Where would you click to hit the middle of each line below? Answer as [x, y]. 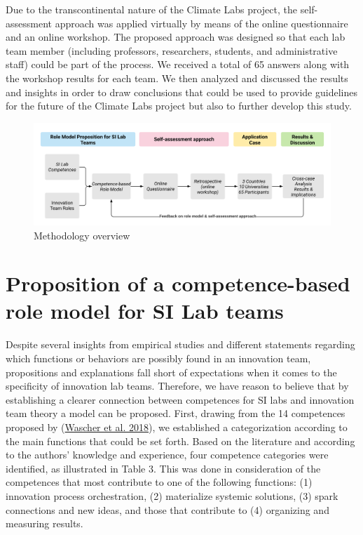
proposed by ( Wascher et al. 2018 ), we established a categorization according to [177, 427]
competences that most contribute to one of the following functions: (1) [159, 482]
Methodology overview [82, 235]
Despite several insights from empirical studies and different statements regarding [180, 344]
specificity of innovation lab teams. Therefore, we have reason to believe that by [177, 386]
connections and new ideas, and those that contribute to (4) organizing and [167, 509]
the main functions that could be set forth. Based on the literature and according [180, 441]
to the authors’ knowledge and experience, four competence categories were [167, 455]
